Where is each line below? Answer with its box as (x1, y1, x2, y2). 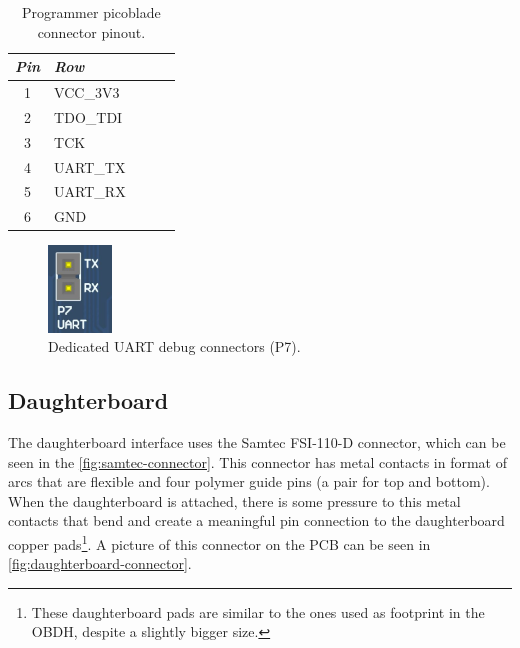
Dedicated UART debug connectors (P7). (48, 336, 301, 357)
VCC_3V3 (54, 82, 120, 103)
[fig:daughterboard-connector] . (8, 553, 192, 574)
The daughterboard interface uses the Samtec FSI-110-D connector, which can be (8, 431, 506, 452)
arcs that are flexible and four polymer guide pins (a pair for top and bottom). (8, 471, 490, 492)
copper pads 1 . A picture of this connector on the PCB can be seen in (8, 530, 431, 554)
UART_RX (54, 181, 126, 202)
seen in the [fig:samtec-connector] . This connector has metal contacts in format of (8, 451, 508, 472)
